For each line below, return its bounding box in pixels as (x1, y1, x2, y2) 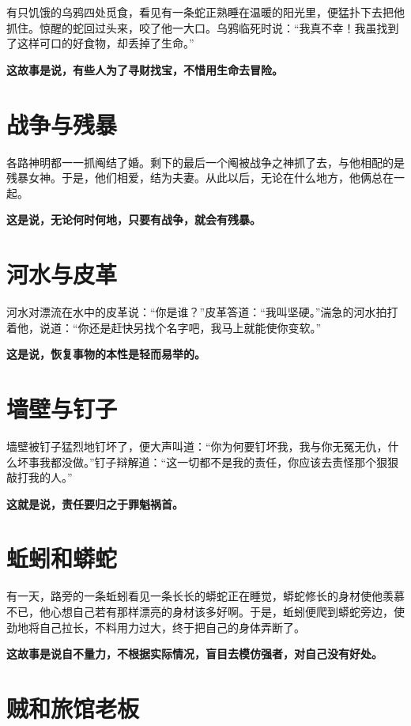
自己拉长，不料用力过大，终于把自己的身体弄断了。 (39, 618, 305, 635)
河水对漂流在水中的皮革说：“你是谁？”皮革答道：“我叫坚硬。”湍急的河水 (6, 304, 376, 320)
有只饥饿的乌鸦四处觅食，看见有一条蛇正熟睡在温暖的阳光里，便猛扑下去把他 (6, 4, 405, 20)
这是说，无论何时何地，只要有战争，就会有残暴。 (6, 211, 261, 228)
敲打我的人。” (6, 469, 73, 486)
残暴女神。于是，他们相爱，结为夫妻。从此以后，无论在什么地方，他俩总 (6, 169, 383, 186)
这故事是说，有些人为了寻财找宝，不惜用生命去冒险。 (6, 61, 283, 78)
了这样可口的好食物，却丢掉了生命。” (6, 35, 194, 51)
